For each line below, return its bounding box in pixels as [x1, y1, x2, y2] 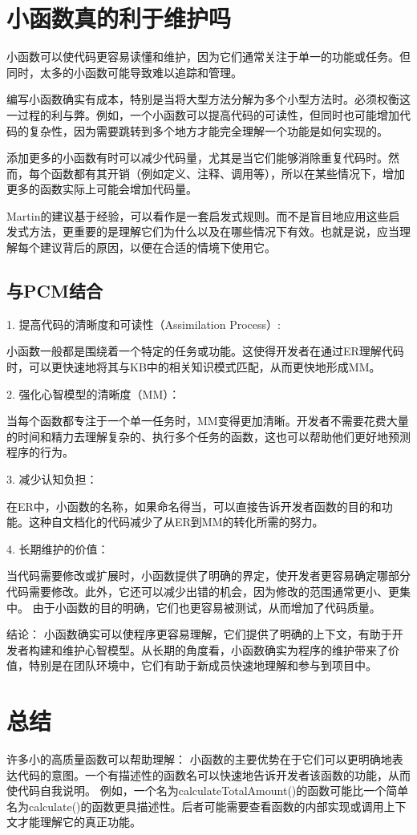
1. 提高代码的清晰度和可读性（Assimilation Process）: [6, 315, 281, 332]
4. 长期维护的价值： [6, 540, 109, 557]
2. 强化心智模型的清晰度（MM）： [6, 385, 180, 402]
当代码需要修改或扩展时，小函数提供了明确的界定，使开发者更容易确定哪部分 [6, 567, 411, 584]
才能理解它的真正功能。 [17, 813, 141, 830]
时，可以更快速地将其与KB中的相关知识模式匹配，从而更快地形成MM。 [6, 359, 381, 375]
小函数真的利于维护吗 [6, 2, 232, 34]
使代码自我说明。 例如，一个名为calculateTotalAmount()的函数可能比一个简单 [6, 782, 409, 799]
